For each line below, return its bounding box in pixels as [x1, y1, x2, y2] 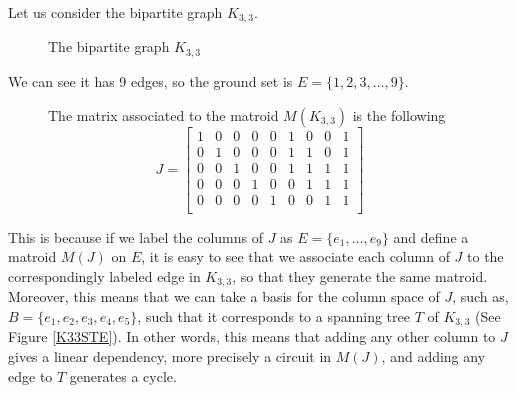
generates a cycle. [69, 365, 177, 386]
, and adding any [381, 345, 486, 366]
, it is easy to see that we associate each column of [141, 246, 450, 267]
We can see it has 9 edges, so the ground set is [8, 70, 293, 91]
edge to [8, 365, 53, 386]
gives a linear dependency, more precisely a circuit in [8, 345, 332, 366]
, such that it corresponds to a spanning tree [137, 305, 410, 326]
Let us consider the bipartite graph [8, 2, 223, 22]
